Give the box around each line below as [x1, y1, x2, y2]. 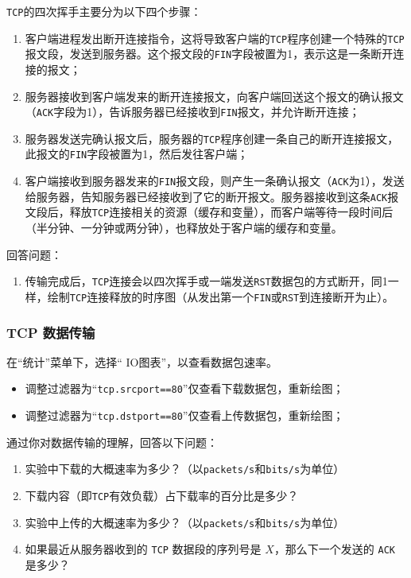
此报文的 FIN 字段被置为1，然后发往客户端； [25, 145, 249, 162]
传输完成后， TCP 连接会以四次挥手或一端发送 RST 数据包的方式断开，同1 [25, 273, 388, 289]
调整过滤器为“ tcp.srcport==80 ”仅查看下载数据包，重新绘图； [25, 380, 344, 397]
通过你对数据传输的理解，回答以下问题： [6, 433, 218, 450]
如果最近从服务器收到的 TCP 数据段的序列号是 [25, 541, 262, 557]
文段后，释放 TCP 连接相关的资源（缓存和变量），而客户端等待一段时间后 [25, 204, 394, 220]
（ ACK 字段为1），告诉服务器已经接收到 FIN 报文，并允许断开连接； [25, 103, 360, 120]
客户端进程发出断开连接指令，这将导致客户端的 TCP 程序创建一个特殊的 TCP [25, 29, 405, 46]
